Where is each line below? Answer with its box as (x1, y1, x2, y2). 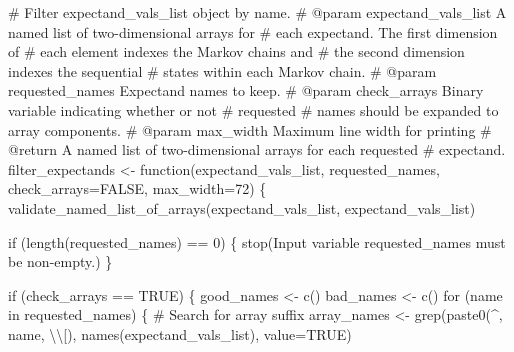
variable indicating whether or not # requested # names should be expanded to (8, 99, 499, 120)
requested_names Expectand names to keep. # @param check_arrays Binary (8, 80, 484, 101)
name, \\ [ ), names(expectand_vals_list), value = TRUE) (8, 323, 352, 344)
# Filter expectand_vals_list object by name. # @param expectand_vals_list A (8, 2, 507, 22)
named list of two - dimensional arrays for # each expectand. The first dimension (8, 21, 498, 42)
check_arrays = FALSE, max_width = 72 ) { (8, 178, 267, 199)
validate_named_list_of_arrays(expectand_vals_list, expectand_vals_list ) (8, 197, 476, 218)
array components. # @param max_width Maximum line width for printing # (8, 119, 492, 140)
